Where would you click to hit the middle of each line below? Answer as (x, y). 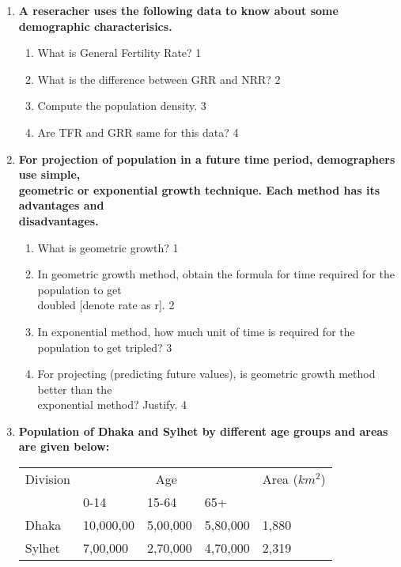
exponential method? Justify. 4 (112, 404)
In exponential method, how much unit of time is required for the (196, 331)
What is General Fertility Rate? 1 (119, 53)
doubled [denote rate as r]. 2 (106, 305)
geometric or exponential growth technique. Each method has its (199, 189)
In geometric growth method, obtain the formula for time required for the (216, 274)
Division (48, 479)
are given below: (64, 446)
